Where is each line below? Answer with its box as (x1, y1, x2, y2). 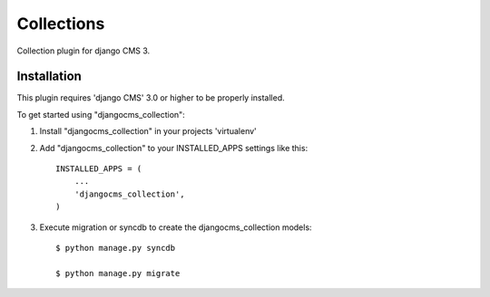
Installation (16, 69, 82, 84)
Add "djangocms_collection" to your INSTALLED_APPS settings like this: (39, 142, 309, 153)
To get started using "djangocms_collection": (16, 109, 185, 120)
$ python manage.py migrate (55, 268, 181, 278)
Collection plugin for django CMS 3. (16, 45, 151, 56)
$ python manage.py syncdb (55, 243, 176, 253)
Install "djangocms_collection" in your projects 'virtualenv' (39, 126, 258, 137)
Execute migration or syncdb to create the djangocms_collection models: (39, 222, 312, 233)
